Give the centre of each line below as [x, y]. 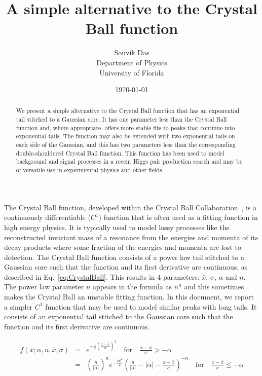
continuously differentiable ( [47, 217]
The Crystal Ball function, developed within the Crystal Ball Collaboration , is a [130, 207]
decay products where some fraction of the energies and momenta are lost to [123, 247]
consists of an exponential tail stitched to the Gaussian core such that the [119, 316]
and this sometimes [214, 287]
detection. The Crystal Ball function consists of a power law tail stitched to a [124, 257]
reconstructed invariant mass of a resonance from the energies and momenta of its [131, 237]
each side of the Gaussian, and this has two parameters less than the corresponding [126, 145]
